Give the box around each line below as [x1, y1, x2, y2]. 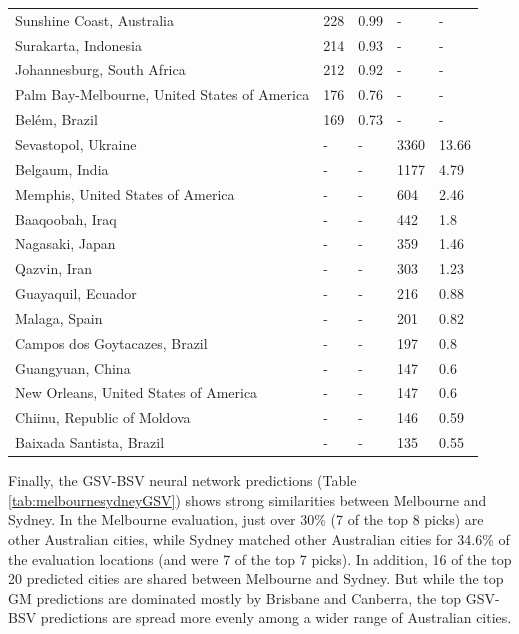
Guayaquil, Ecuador [15, 283, 137, 304]
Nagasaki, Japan [15, 233, 116, 254]
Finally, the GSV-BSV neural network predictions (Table [8, 470, 357, 491]
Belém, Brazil [15, 109, 98, 130]
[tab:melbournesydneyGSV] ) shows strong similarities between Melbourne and [8, 489, 487, 510]
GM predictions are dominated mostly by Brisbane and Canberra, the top [8, 587, 462, 608]
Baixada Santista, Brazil [15, 432, 165, 453]
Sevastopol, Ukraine [15, 133, 137, 154]
